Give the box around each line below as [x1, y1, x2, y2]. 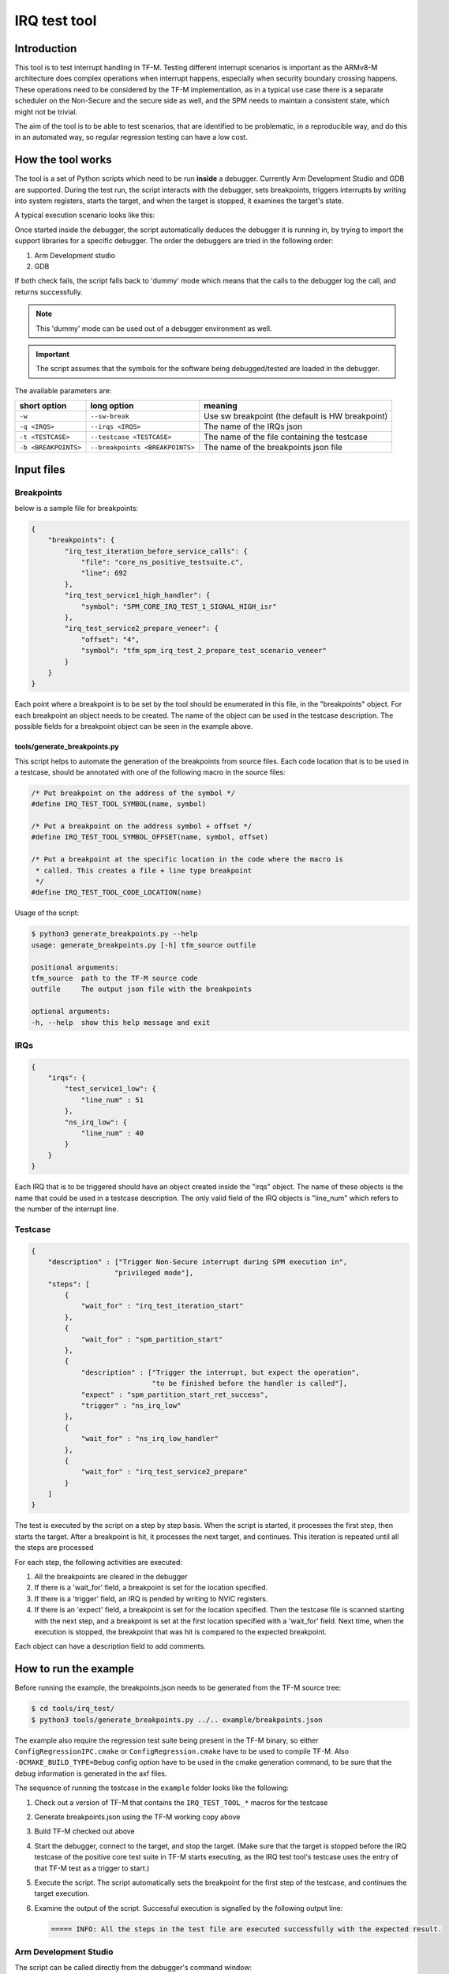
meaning [204, 400, 238, 411]
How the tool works [14, 153, 112, 167]
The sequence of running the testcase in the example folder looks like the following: [14, 1783, 290, 1792]
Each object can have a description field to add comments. [14, 1642, 206, 1651]
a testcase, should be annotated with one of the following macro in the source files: [14, 767, 286, 777]
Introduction [14, 42, 77, 55]
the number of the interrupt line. [14, 1204, 118, 1214]
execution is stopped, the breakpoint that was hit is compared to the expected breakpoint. [34, 1627, 327, 1636]
